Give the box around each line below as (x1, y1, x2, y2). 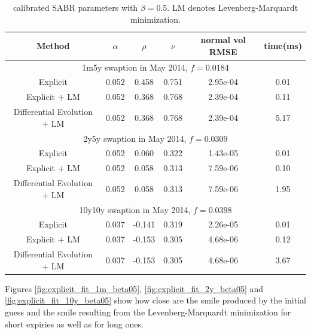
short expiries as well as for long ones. (5, 317, 144, 330)
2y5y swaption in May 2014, (83, 132, 187, 144)
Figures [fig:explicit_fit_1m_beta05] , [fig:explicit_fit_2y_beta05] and (5, 282, 264, 294)
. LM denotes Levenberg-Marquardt (167, 1, 298, 13)
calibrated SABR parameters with (13, 1, 138, 13)
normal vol (200, 34, 246, 46)
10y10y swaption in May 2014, (79, 203, 191, 215)
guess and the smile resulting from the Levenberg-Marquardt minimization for (5, 305, 291, 318)
